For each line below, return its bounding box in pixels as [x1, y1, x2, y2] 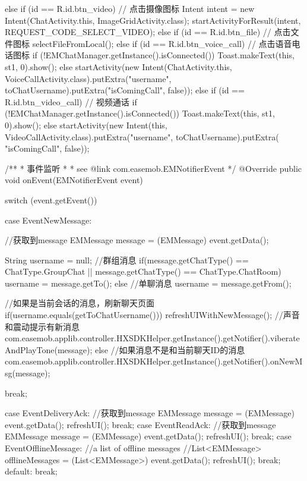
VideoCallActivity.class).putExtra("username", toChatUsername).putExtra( [5, 130, 279, 143]
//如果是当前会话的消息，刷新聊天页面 [5, 297, 154, 309]
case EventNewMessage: [5, 213, 92, 226]
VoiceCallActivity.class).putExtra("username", [5, 72, 172, 84]
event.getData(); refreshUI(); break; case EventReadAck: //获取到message [5, 418, 276, 430]
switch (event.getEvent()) [5, 193, 97, 206]
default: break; [5, 465, 58, 477]
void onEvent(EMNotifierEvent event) [5, 174, 143, 186]
